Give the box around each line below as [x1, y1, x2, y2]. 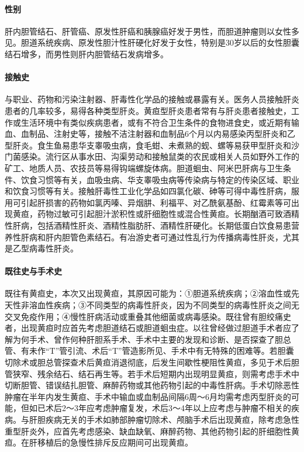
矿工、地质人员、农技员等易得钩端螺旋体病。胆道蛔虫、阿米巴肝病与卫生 [5, 161, 283, 174]
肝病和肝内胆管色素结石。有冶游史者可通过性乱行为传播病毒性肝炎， [20, 230, 283, 243]
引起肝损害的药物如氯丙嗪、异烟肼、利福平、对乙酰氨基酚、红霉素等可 [20, 196, 291, 208]
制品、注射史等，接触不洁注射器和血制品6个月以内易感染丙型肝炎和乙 [29, 127, 295, 140]
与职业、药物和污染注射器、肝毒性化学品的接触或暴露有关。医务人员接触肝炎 [5, 93, 299, 105]
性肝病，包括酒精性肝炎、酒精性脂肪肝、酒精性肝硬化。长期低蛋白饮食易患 [5, 219, 291, 231]
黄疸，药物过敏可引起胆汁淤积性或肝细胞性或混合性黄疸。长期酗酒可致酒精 [12, 208, 299, 220]
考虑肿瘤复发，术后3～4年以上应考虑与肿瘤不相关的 [94, 402, 291, 414]
